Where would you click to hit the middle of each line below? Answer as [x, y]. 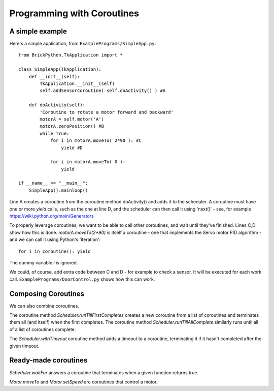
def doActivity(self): [57, 105]
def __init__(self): [54, 77]
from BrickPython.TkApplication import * [71, 55]
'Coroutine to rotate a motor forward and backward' [107, 112]
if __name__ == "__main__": [53, 183]
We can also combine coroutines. [44, 306]
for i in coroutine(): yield [55, 251]
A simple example [38, 31]
